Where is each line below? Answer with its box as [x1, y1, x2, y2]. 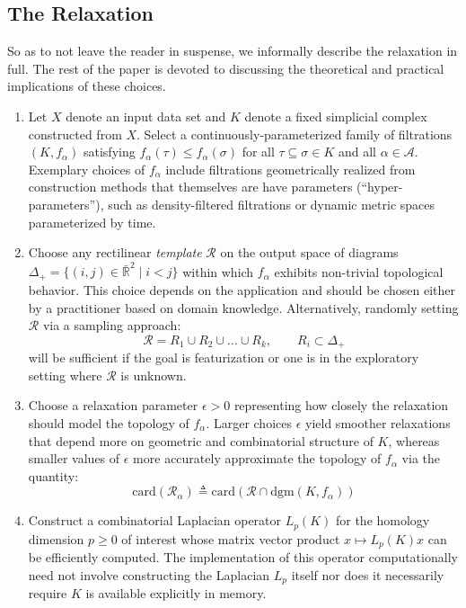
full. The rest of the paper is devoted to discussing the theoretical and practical [7, 58, 444, 77]
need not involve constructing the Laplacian [28, 565, 270, 584]
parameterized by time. [28, 212, 156, 231]
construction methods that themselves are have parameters [28, 177, 353, 196]
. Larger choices [206, 413, 292, 432]
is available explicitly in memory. [85, 584, 267, 603]
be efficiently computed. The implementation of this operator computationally [28, 548, 458, 567]
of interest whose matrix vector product [121, 529, 340, 548]
